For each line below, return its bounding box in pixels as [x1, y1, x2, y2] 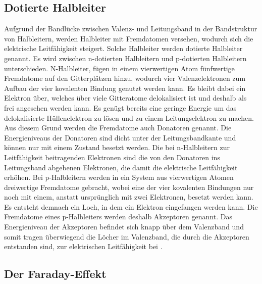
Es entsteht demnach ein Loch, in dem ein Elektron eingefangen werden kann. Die [4, 201, 258, 212]
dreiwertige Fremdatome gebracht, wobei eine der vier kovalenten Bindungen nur [4, 181, 254, 192]
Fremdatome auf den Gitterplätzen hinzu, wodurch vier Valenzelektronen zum [4, 73, 246, 83]
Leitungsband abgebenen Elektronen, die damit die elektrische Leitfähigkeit [4, 162, 238, 172]
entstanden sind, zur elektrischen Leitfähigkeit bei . [4, 241, 163, 252]
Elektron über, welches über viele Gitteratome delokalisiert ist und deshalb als [4, 92, 247, 103]
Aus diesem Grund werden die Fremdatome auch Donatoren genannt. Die [4, 122, 232, 133]
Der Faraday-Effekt [4, 266, 107, 281]
